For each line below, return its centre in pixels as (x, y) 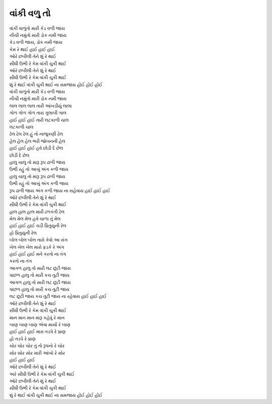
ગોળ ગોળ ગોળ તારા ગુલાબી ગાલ (38, 113)
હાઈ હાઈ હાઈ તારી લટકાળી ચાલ (39, 120)
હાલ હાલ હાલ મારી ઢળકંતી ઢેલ (37, 211)
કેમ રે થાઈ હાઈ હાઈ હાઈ (32, 49)
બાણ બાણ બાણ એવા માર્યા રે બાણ (40, 324)
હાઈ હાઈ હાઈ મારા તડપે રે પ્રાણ (38, 332)
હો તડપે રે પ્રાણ (23, 338)
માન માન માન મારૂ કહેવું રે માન (37, 317)
